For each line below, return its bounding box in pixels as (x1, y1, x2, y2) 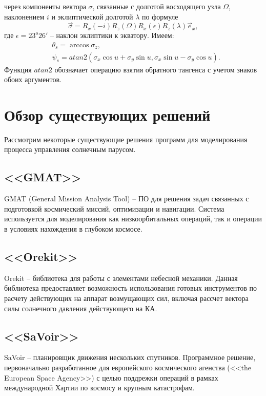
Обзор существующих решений (4, 104, 211, 125)
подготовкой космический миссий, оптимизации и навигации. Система (4, 203, 224, 214)
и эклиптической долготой (51, 11, 133, 22)
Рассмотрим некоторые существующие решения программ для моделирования (4, 134, 248, 144)
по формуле (142, 11, 178, 22)
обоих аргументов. (4, 74, 62, 85)
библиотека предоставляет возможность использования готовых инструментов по (4, 282, 257, 293)
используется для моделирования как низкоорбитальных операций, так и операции (4, 213, 262, 224)
